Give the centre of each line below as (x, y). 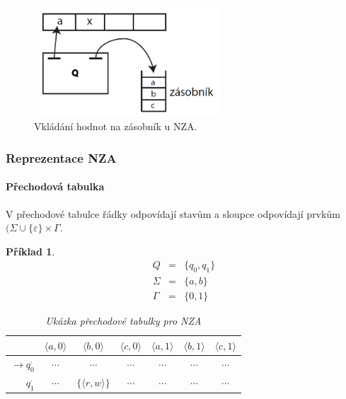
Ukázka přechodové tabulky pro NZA (123, 321)
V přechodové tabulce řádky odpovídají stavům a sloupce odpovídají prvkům (173, 213)
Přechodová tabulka (55, 186)
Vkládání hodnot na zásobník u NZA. (116, 126)
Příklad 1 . (30, 251)
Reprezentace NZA (61, 157)
